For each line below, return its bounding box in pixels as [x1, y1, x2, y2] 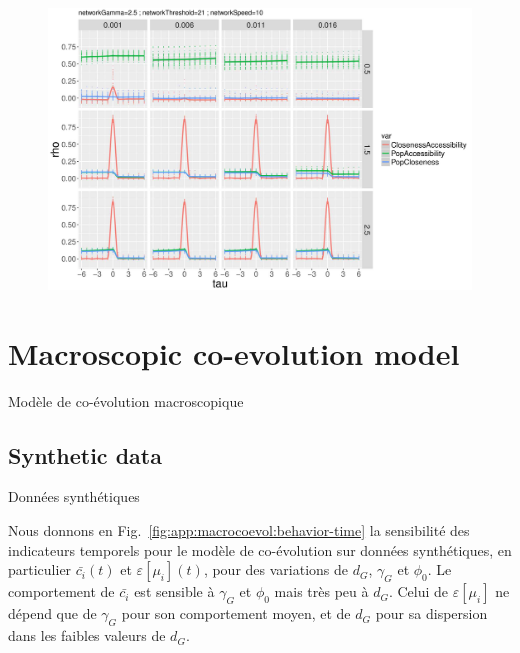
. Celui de [388, 581, 449, 602]
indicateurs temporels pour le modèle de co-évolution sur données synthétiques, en [8, 539, 512, 560]
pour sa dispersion [375, 603, 488, 624]
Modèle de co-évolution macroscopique [8, 390, 244, 411]
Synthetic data [8, 439, 162, 470]
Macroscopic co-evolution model [8, 332, 460, 373]
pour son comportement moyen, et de [121, 603, 351, 624]
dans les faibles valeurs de [8, 625, 166, 646]
